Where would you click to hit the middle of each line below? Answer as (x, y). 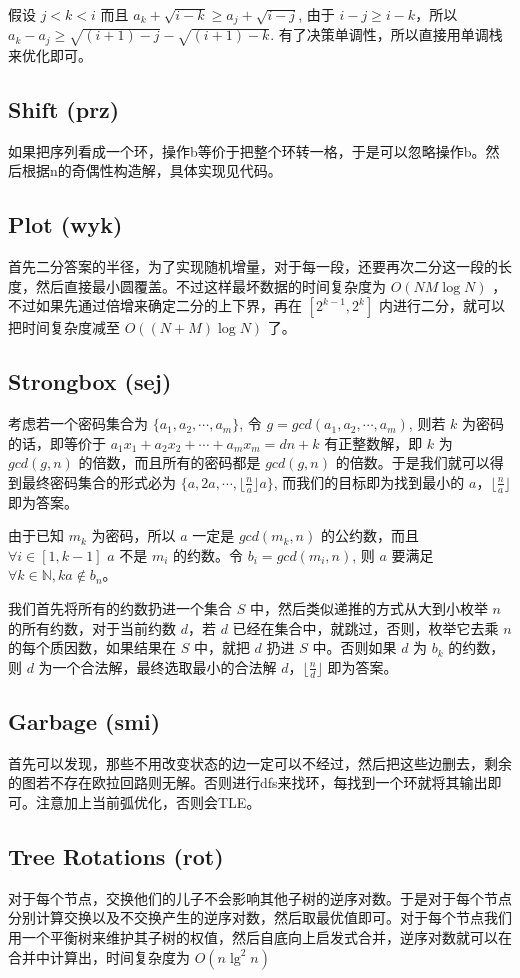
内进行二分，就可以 (441, 305)
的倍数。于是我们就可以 (412, 462)
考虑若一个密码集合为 (78, 423)
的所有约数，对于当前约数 (92, 627)
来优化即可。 (50, 54)
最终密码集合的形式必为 (98, 481)
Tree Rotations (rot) (116, 856)
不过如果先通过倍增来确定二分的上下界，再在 (155, 305)
